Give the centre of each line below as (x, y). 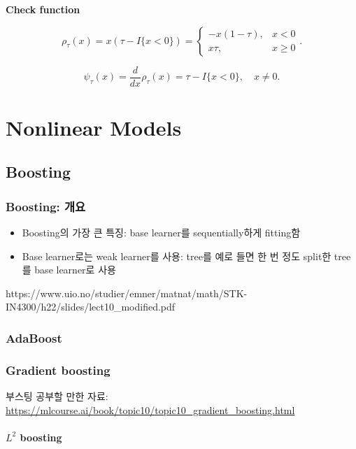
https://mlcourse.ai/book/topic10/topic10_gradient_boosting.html (150, 409)
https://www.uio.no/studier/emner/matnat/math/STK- (127, 293)
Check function (43, 9)
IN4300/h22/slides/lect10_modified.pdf (91, 307)
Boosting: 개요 (46, 206)
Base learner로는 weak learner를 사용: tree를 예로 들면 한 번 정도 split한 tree (186, 256)
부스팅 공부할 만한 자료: (57, 396)
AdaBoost (34, 337)
